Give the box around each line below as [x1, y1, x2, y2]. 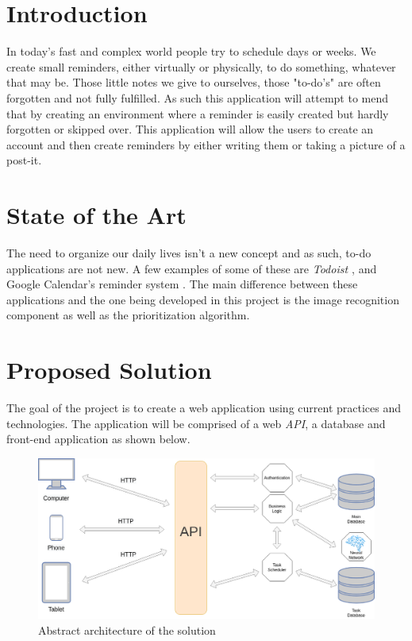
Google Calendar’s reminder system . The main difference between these [6, 276, 358, 292]
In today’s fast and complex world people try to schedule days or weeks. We [6, 43, 376, 60]
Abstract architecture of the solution [38, 621, 216, 638]
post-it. [6, 152, 42, 168]
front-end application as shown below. [6, 431, 191, 447]
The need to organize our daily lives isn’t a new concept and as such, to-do [6, 245, 372, 261]
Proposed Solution [6, 353, 212, 386]
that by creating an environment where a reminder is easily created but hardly [6, 105, 389, 122]
